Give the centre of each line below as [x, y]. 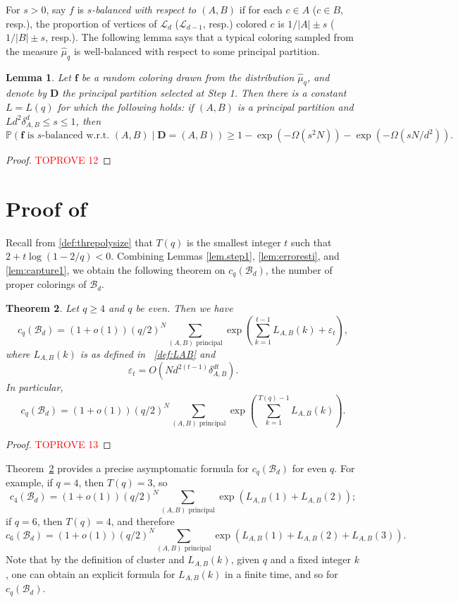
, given [245, 559]
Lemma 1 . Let [38, 77]
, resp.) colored [235, 23]
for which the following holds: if [125, 106]
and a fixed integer [311, 559]
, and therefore [143, 520]
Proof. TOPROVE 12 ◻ [58, 160]
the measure [32, 50]
